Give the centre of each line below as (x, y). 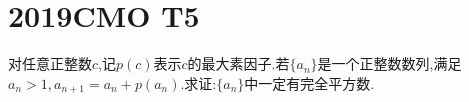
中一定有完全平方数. (309, 82)
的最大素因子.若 (238, 63)
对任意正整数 (50, 63)
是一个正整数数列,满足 (389, 63)
